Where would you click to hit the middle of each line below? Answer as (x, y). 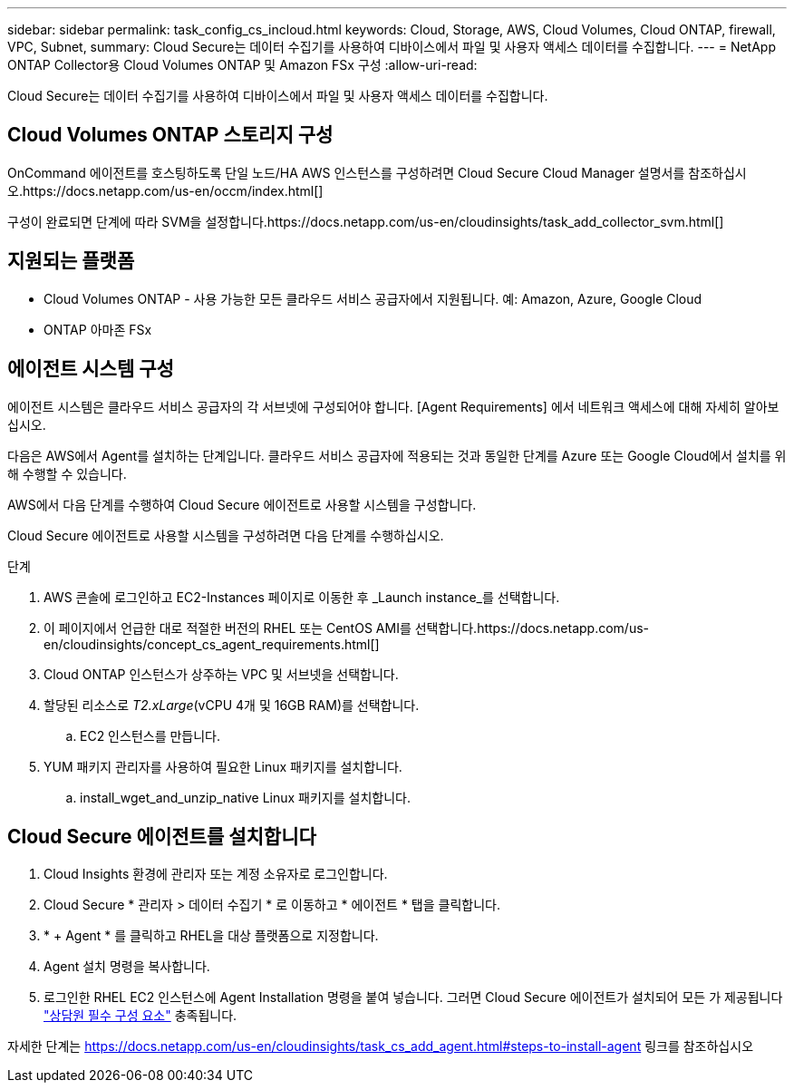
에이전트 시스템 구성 (91, 369)
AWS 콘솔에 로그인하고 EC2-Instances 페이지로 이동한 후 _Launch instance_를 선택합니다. (302, 597)
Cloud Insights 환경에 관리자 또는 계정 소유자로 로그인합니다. (216, 874)
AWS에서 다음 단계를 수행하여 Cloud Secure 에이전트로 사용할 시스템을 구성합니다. (242, 504)
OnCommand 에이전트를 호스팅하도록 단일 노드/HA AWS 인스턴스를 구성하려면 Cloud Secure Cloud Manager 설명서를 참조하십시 (377, 172)
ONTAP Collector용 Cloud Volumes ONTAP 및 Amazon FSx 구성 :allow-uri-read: (242, 65)
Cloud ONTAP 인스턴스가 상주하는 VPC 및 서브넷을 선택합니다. (221, 674)
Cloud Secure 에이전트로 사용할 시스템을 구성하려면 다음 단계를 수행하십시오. (226, 535)
